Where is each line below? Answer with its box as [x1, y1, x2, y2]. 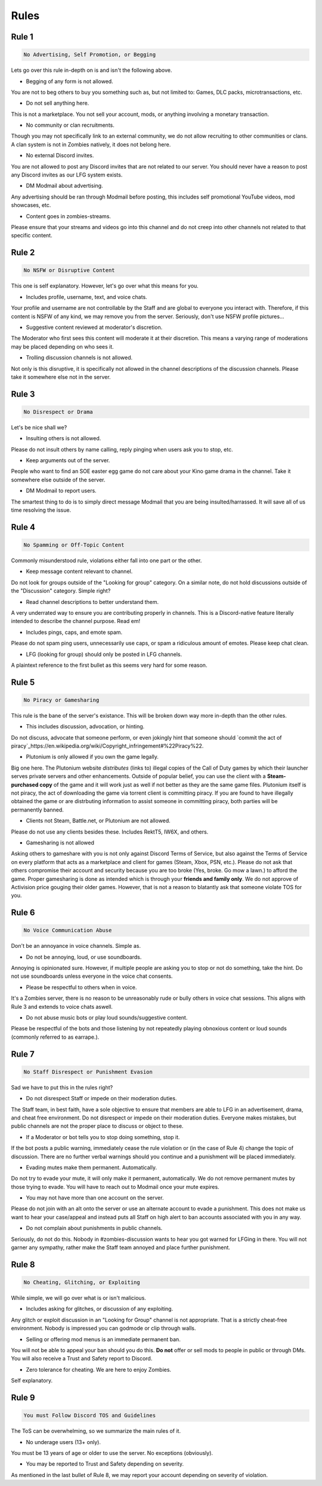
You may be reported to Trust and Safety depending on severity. [26, 1460, 184, 1467]
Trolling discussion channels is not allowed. [26, 354, 133, 361]
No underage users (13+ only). [26, 1438, 101, 1445]
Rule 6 [11, 908, 35, 918]
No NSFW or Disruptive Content [23, 267, 116, 274]
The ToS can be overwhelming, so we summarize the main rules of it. [11, 1427, 181, 1435]
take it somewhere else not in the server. [11, 373, 111, 380]
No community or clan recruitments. [26, 121, 114, 129]
